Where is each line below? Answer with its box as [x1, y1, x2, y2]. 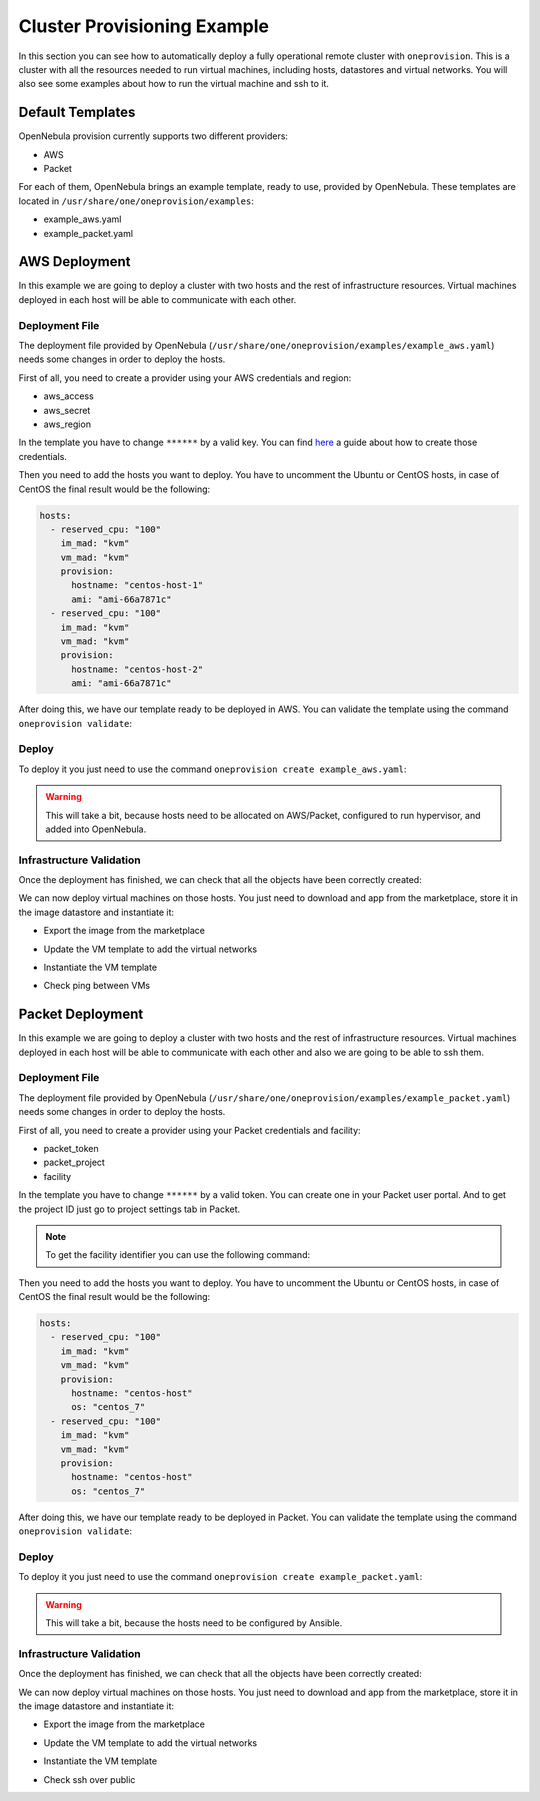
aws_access [43, 390, 94, 402]
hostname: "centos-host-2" [71, 663, 204, 675]
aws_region [43, 418, 92, 430]
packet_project [43, 1156, 105, 1169]
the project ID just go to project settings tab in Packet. [18, 1203, 241, 1215]
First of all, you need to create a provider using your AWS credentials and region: [18, 371, 352, 384]
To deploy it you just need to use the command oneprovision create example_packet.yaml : [18, 1571, 423, 1583]
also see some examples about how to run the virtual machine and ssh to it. [18, 78, 330, 90]
